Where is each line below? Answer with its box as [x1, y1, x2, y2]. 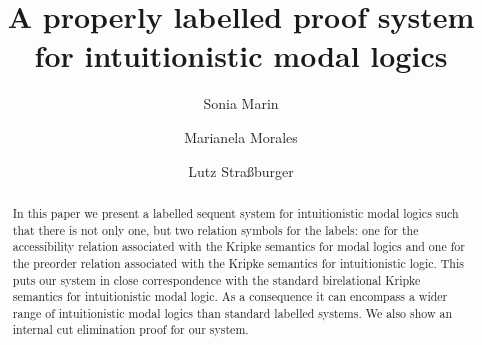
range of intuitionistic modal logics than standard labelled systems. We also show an [12, 304, 453, 321]
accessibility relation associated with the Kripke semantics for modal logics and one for [12, 238, 465, 255]
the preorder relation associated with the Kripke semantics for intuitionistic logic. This [12, 254, 464, 271]
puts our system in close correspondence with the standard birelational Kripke [12, 271, 421, 288]
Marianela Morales [184, 126, 298, 147]
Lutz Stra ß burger [188, 160, 294, 181]
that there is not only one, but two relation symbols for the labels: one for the [12, 221, 419, 238]
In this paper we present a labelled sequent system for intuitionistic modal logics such [12, 204, 459, 221]
